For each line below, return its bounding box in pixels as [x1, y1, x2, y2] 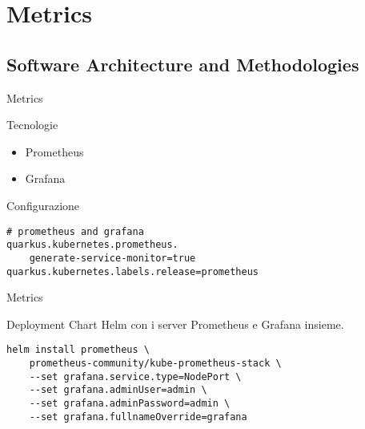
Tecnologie [6, 116, 58, 133]
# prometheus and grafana [6, 225, 144, 237]
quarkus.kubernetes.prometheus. [6, 239, 178, 251]
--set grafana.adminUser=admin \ [29, 384, 207, 396]
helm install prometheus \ [6, 344, 150, 356]
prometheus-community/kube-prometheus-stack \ [29, 358, 282, 370]
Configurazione [6, 196, 80, 213]
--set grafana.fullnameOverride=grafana [29, 411, 247, 423]
